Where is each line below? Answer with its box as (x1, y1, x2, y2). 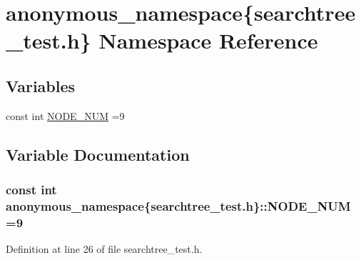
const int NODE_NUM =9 (6, 108, 125, 123)
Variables (6, 74, 76, 96)
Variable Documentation (6, 143, 190, 165)
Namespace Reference (98, 26, 318, 55)
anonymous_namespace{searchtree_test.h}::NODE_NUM (6, 196, 351, 214)
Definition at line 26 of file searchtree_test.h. (6, 241, 203, 256)
